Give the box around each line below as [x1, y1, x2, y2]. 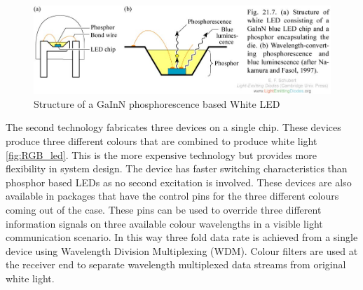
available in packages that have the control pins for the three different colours [6, 188, 339, 203]
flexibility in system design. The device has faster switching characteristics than [6, 161, 348, 176]
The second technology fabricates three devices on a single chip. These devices [6, 120, 341, 134]
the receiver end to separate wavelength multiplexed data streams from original [6, 257, 346, 272]
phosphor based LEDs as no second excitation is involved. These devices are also [6, 174, 352, 189]
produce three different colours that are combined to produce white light [6, 133, 317, 148]
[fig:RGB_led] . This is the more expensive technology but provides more [6, 147, 317, 162]
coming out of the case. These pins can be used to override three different [6, 202, 322, 216]
